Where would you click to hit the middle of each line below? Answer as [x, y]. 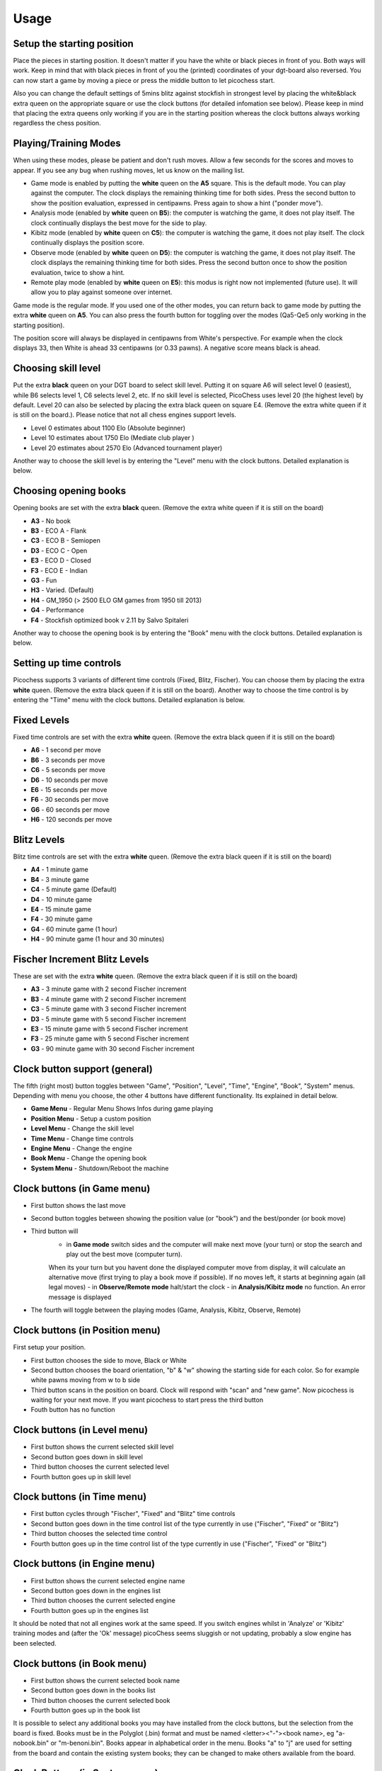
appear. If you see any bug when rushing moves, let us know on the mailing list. [129, 170]
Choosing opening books [70, 491]
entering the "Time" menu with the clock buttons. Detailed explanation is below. [129, 700]
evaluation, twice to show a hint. [78, 272]
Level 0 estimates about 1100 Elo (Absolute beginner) [108, 428]
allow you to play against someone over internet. [102, 292]
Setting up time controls [67, 663]
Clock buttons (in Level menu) [81, 1430]
